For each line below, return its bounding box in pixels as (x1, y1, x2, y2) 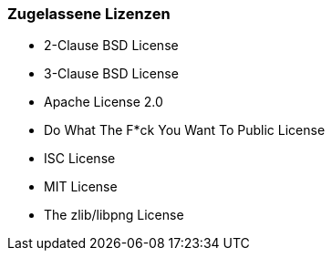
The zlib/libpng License (44, 207, 184, 223)
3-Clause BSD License (44, 66, 179, 82)
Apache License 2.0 (44, 94, 163, 110)
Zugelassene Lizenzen (7, 5, 171, 23)
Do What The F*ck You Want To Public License (44, 122, 326, 139)
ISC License (44, 150, 116, 167)
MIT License (44, 179, 118, 195)
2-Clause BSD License (44, 37, 179, 54)
